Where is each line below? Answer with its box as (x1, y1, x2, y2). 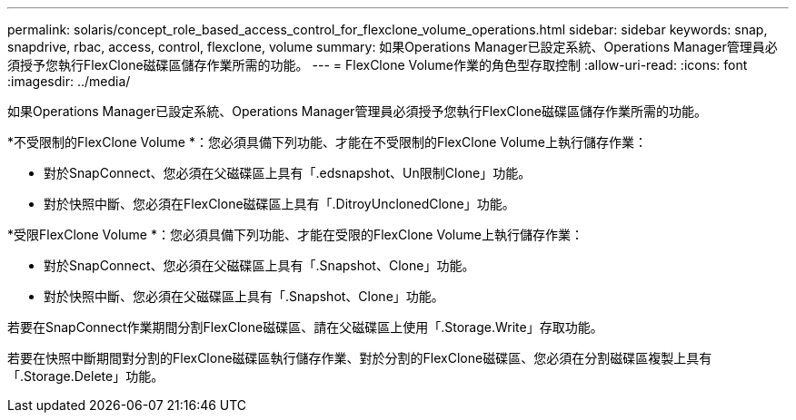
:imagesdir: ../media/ (7, 73, 131, 89)
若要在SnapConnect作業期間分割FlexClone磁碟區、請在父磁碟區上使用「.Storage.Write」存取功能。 (7, 319, 603, 335)
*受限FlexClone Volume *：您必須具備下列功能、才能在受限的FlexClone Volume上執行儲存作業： (7, 227, 583, 242)
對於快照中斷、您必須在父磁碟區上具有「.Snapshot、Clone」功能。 (44, 288, 444, 304)
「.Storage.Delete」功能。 (7, 368, 164, 384)
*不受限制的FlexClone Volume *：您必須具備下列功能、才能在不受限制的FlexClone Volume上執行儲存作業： (7, 134, 647, 150)
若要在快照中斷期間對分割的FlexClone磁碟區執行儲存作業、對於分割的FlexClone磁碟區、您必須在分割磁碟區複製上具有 (7, 350, 712, 366)
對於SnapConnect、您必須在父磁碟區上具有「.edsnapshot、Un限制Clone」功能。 (44, 165, 532, 181)
